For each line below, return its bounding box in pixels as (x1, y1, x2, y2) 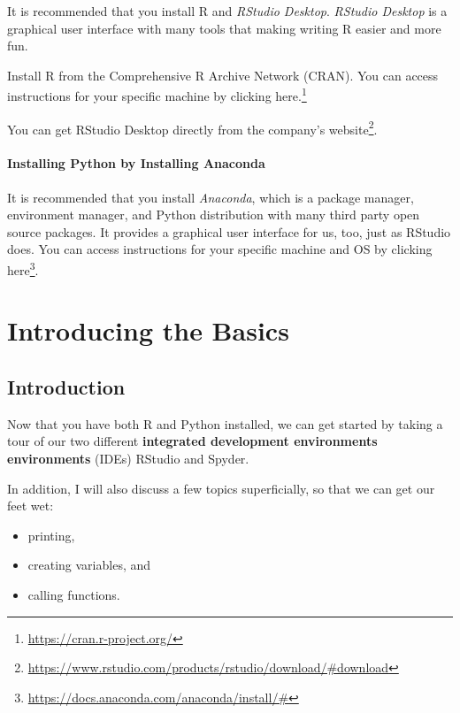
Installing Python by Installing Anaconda (7, 154, 265, 172)
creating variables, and (27, 556, 151, 574)
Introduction (7, 373, 126, 401)
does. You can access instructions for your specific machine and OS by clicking (7, 240, 433, 258)
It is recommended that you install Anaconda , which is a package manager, (7, 188, 414, 206)
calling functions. (27, 586, 120, 604)
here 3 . (7, 258, 39, 279)
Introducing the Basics (7, 312, 289, 349)
